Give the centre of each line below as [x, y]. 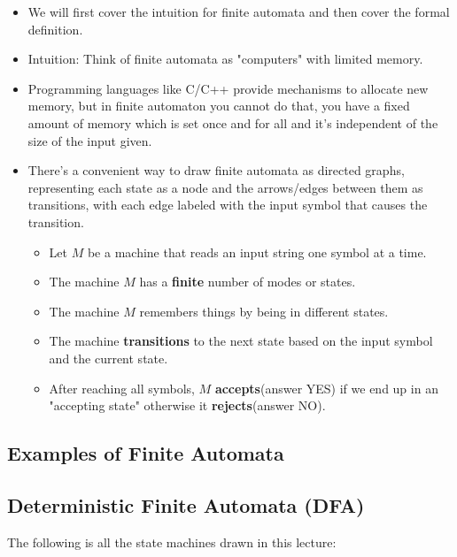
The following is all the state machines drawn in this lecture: [172, 542]
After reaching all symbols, [122, 388]
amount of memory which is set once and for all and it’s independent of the [233, 122]
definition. [55, 29]
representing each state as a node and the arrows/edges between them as [225, 187]
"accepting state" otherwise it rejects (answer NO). [187, 405]
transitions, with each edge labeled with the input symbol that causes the [228, 205]
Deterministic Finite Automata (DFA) [186, 504]
